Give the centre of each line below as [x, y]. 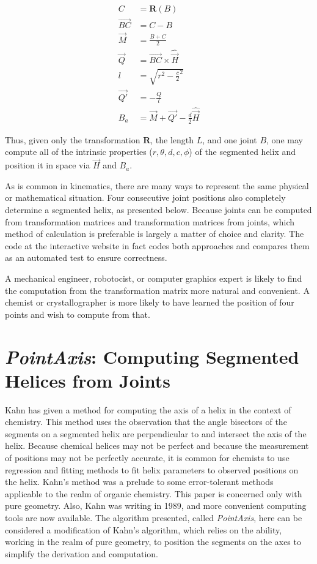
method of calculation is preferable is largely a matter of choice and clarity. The [155, 234]
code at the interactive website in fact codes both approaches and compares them [157, 245]
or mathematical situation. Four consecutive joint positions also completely [145, 197]
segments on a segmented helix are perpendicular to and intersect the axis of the [156, 433]
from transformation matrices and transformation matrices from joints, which [150, 221]
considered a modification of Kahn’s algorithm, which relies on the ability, [144, 529]
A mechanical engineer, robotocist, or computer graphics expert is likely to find [154, 278]
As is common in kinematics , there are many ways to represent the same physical [157, 185]
